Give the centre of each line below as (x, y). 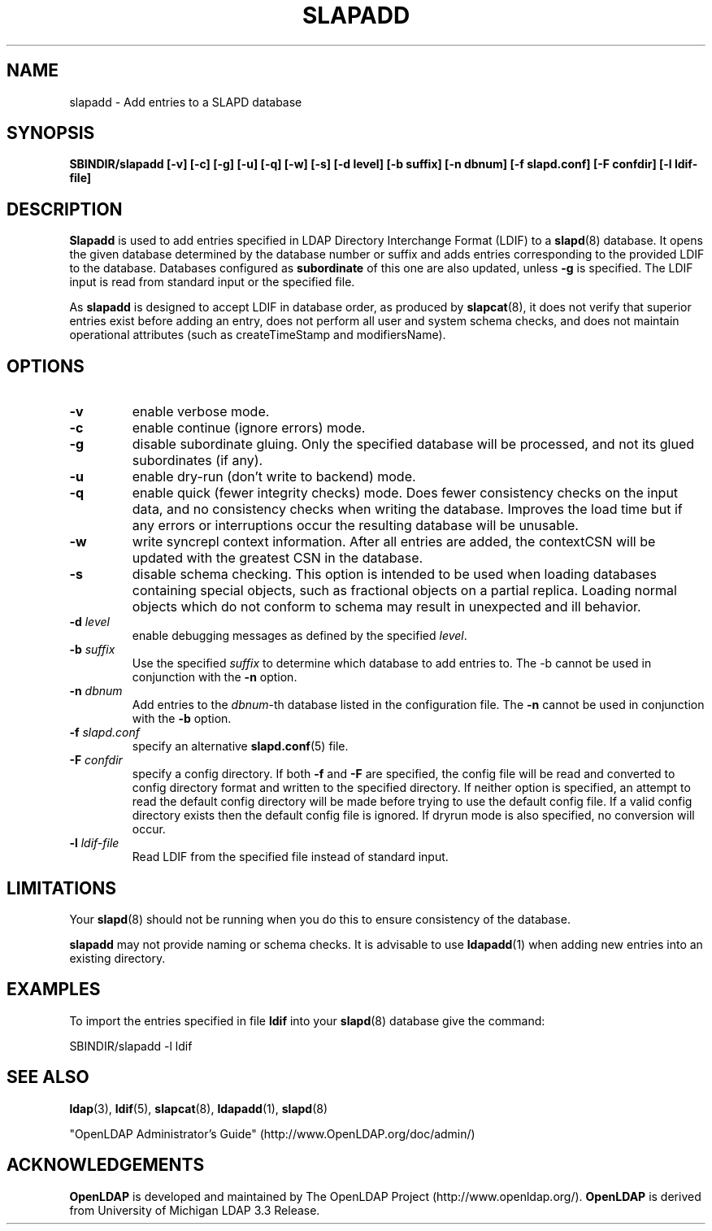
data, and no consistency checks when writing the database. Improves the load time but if (407, 509)
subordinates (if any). (198, 461)
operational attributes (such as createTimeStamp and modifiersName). (258, 335)
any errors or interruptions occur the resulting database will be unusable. (355, 526)
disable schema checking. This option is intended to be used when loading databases (394, 574)
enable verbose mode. (201, 412)
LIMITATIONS (62, 888)
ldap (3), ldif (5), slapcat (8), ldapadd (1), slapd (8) (199, 1108)
